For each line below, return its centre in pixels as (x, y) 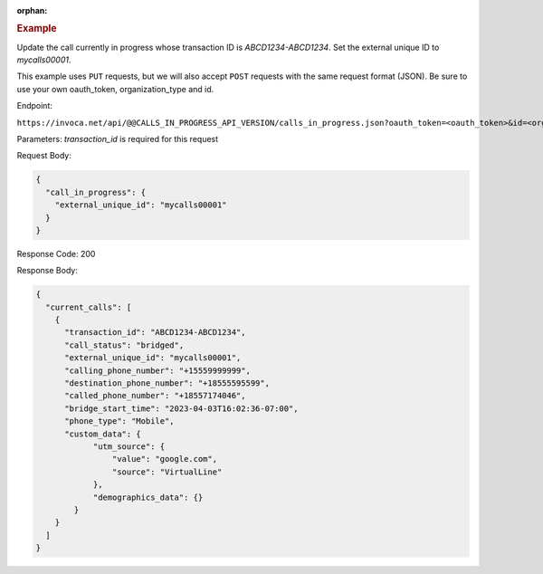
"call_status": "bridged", (124, 345)
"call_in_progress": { (96, 192)
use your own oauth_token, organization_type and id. (115, 89)
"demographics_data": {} (148, 497)
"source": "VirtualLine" (167, 472)
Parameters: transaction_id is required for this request (118, 139)
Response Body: (48, 271)
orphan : (32, 10)
